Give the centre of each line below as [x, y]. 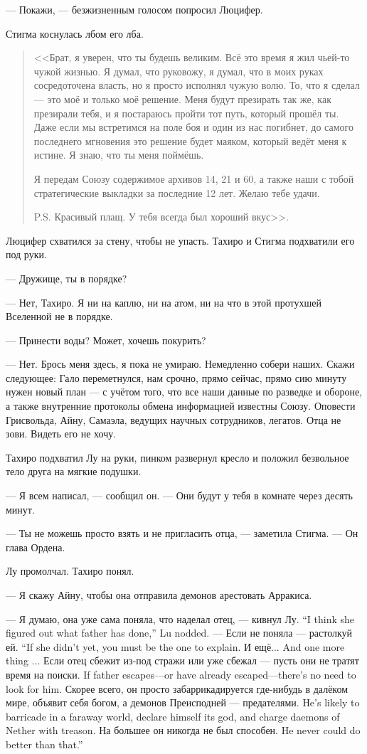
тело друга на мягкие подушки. [74, 471]
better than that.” [44, 744]
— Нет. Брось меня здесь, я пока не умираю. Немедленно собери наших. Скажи [180, 364]
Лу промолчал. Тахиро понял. [70, 571]
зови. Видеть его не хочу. [61, 434]
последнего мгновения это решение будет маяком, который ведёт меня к [190, 140]
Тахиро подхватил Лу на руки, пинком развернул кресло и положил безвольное [177, 457]
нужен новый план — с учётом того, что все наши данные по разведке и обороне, [184, 392]
